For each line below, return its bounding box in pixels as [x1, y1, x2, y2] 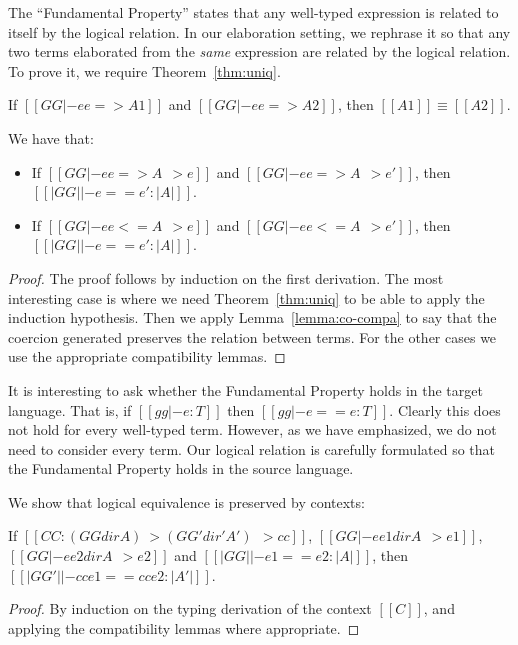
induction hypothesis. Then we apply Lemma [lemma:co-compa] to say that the [8, 307, 497, 328]
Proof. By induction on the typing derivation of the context [8, 598, 372, 619]
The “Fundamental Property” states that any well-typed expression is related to [8, 2, 499, 22]
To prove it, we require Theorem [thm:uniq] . [8, 60, 281, 81]
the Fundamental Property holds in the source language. [8, 458, 354, 479]
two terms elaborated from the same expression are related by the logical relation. [8, 41, 511, 62]
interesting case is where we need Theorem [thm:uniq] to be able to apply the [8, 287, 485, 308]
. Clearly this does [389, 399, 501, 420]
